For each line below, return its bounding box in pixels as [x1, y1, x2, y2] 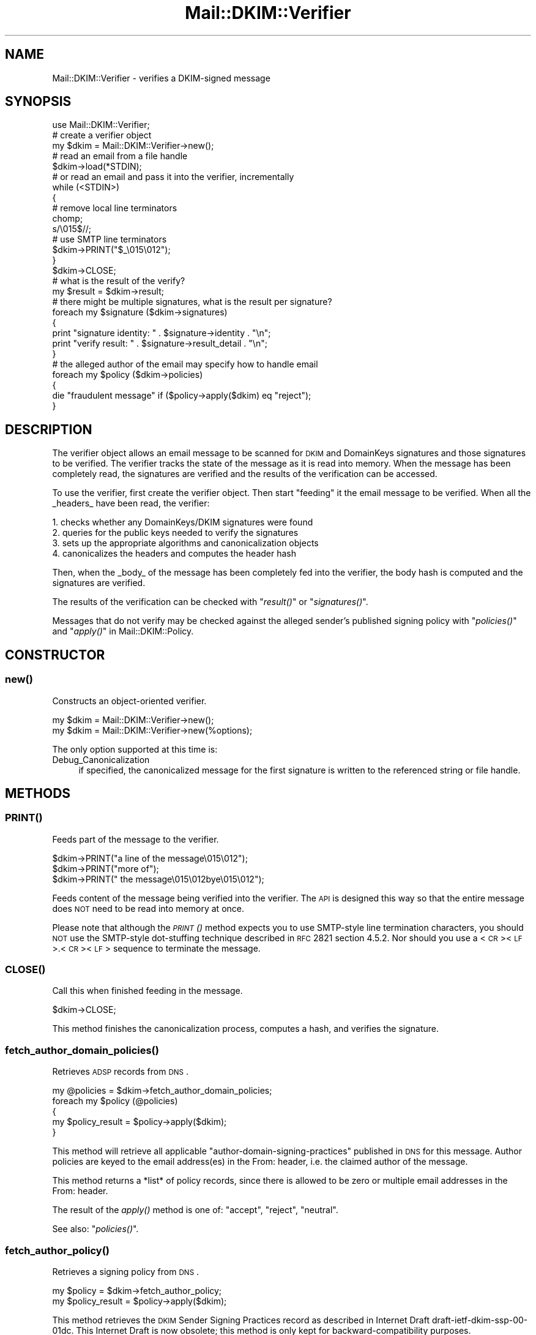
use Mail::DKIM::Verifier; [52, 119, 150, 130]
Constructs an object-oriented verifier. [52, 695, 207, 706]
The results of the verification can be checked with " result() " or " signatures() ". [52, 596, 368, 607]
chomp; [52, 213, 83, 224]
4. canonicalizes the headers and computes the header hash [52, 548, 297, 559]
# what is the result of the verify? [52, 276, 185, 287]
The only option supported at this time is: [52, 743, 218, 754]
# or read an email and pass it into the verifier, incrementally [52, 171, 294, 182]
